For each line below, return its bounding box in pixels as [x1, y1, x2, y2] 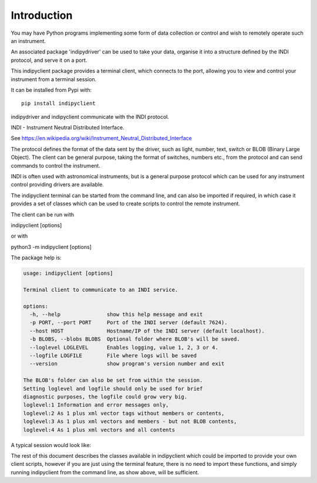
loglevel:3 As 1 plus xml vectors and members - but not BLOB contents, [23, 418, 237, 425]
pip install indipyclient [21, 100, 96, 107]
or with [11, 232, 28, 239]
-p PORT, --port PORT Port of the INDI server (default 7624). [29, 319, 228, 326]
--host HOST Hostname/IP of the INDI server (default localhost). [29, 327, 265, 334]
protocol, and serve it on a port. [11, 56, 87, 64]
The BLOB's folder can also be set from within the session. [23, 377, 203, 384]
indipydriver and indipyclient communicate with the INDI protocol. [11, 113, 170, 120]
